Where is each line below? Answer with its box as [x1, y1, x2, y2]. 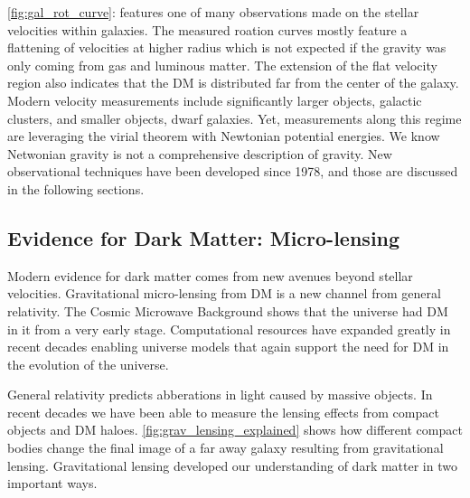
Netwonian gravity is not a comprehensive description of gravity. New [7, 144, 392, 163]
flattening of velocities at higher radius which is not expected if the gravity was [7, 38, 446, 57]
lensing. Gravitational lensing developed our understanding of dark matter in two [7, 456, 457, 475]
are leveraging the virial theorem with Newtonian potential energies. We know [7, 127, 440, 146]
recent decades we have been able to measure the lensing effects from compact [7, 402, 439, 421]
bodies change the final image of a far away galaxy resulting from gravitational [7, 438, 444, 457]
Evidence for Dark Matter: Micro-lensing [7, 223, 400, 251]
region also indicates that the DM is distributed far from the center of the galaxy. [7, 73, 459, 92]
